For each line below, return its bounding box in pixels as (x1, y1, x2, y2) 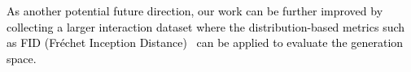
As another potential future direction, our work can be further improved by (7, 2, 383, 19)
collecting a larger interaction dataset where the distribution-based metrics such (7, 18, 405, 35)
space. (7, 49, 37, 66)
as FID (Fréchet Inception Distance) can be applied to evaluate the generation (7, 34, 404, 51)
